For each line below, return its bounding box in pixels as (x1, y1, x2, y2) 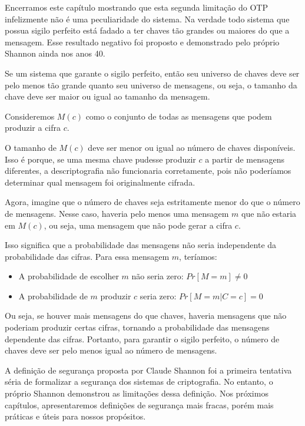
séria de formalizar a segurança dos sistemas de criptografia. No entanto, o (5, 375, 273, 388)
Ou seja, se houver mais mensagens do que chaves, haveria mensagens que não (5, 309, 287, 322)
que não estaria (241, 207, 297, 219)
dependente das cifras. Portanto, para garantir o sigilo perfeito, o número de (5, 332, 280, 345)
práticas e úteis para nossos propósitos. (5, 410, 146, 422)
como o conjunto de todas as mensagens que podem (85, 110, 272, 122)
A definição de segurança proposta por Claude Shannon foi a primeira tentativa (5, 364, 292, 376)
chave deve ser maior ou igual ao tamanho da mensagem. (5, 90, 210, 103)
